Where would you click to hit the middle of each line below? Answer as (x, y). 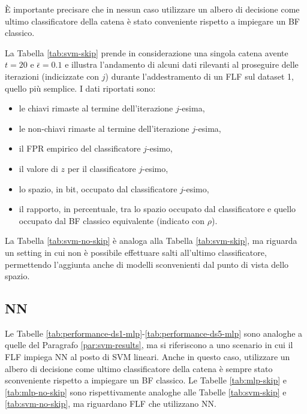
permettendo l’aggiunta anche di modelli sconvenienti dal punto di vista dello (147, 264)
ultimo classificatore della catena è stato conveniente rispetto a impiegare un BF (152, 21)
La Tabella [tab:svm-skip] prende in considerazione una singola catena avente (147, 52)
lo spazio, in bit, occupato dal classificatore (98, 188)
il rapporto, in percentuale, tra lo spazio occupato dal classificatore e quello (157, 209)
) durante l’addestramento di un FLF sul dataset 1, (199, 76)
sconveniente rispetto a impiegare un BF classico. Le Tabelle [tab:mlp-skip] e (146, 380)
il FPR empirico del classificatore (80, 148)
